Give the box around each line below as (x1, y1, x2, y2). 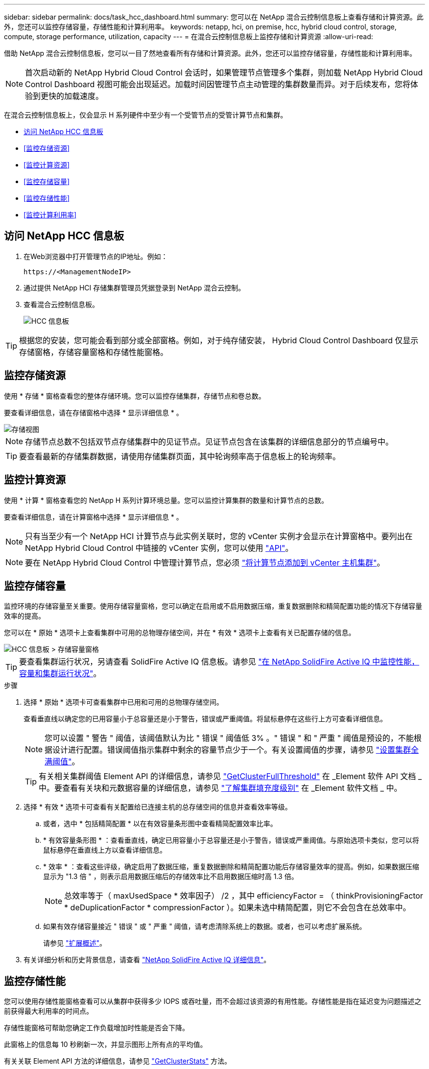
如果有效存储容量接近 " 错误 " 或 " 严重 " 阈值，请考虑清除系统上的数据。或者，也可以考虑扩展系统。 (43, 922, 366, 931)
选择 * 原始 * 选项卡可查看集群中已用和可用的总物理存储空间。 (24, 698, 223, 707)
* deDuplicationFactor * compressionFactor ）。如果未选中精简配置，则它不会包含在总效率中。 (64, 903, 411, 913)
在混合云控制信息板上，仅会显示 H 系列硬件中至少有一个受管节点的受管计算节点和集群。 (4, 111, 287, 119)
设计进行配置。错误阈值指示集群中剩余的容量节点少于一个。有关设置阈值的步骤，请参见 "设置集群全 (52, 745, 419, 755)
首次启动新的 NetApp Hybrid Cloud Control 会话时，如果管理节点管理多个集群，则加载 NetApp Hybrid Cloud (25, 68, 423, 77)
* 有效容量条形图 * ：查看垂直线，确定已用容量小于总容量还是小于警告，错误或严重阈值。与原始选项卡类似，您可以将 (43, 836, 419, 845)
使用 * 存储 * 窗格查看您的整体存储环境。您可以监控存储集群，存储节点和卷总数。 (4, 391, 265, 400)
